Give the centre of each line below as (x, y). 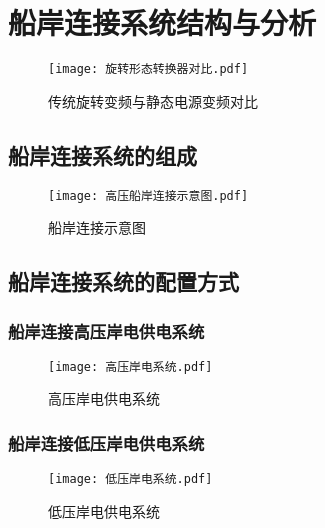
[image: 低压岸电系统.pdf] (130, 479)
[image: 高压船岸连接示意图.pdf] (148, 195)
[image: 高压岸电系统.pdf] (130, 366)
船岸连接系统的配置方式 (123, 281)
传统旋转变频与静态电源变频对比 (153, 100)
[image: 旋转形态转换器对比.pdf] (148, 69)
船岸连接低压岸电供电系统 (106, 443)
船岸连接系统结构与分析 (162, 22)
